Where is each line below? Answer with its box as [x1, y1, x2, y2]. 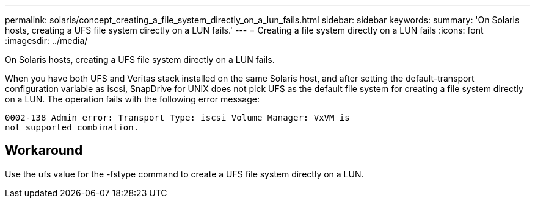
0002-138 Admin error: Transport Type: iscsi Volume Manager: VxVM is [5, 113, 350, 123]
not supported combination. [5, 123, 139, 132]
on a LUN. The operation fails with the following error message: [5, 94, 260, 104]
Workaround [5, 143, 83, 158]
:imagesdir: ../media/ [5, 35, 88, 46]
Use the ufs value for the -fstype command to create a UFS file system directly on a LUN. [5, 168, 364, 179]
